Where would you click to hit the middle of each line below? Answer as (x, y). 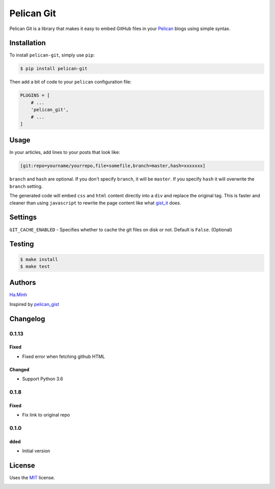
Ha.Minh (18, 295)
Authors (23, 283)
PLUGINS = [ (35, 95)
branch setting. (26, 186)
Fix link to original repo (46, 415)
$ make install (39, 259)
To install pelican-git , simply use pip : (52, 55)
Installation (28, 43)
